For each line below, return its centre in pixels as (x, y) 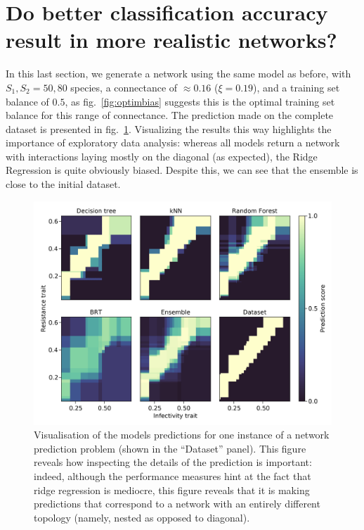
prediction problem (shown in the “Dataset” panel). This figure (170, 448)
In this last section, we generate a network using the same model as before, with (178, 74)
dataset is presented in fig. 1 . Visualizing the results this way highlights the (169, 128)
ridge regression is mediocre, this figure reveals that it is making (172, 490)
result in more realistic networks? (171, 40)
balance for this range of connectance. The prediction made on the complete (170, 115)
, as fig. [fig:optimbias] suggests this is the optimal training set (200, 101)
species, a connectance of (124, 87)
